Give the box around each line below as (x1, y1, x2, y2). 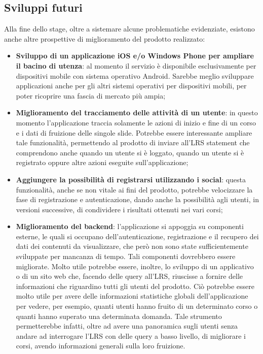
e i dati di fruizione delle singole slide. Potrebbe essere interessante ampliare (16, 127, 252, 138)
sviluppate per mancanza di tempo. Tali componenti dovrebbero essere (16, 251, 236, 262)
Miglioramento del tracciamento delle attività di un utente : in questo (16, 107, 258, 118)
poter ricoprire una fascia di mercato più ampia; (16, 90, 166, 101)
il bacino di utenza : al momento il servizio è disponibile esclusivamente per (16, 60, 256, 71)
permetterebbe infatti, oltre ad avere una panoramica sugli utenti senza (16, 320, 238, 331)
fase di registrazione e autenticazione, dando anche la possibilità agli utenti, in (16, 194, 259, 205)
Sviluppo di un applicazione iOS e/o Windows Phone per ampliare (16, 50, 254, 61)
